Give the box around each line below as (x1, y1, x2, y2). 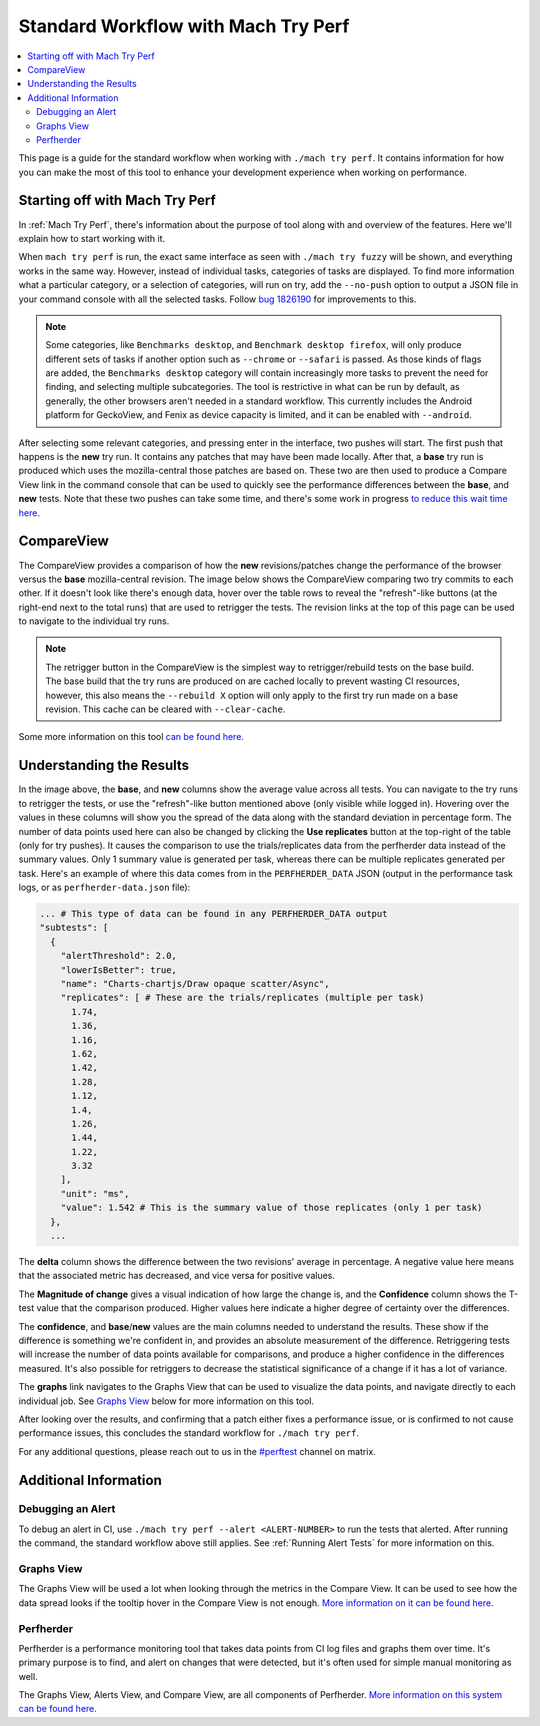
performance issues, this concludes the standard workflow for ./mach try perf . (18, 1427, 360, 1439)
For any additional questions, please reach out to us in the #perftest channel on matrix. (18, 1445, 377, 1457)
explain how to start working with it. (18, 232, 166, 244)
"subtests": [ (39, 922, 109, 934)
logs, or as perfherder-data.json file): (18, 881, 191, 894)
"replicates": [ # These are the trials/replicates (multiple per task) (60, 992, 425, 1004)
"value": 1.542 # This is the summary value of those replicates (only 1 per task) (60, 1202, 483, 1214)
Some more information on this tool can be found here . (18, 731, 245, 743)
